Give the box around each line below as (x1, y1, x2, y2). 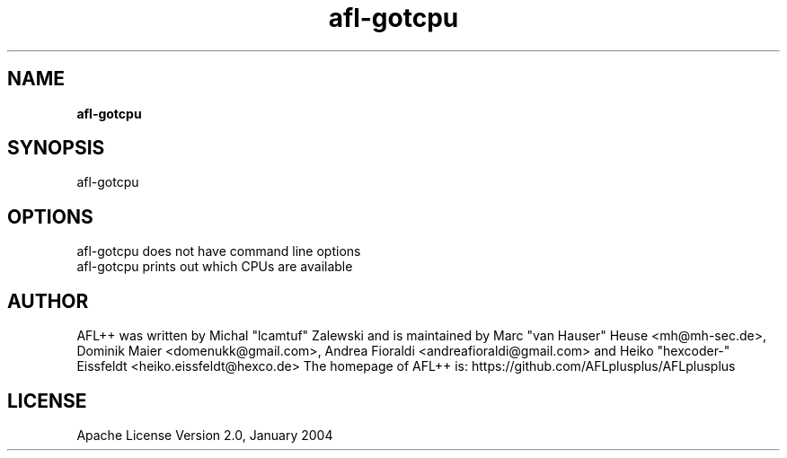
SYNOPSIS (7, 137, 105, 160)
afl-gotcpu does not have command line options (76, 243, 361, 260)
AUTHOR (7, 289, 89, 313)
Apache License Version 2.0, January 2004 (76, 427, 333, 443)
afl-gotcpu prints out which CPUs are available (76, 259, 353, 275)
